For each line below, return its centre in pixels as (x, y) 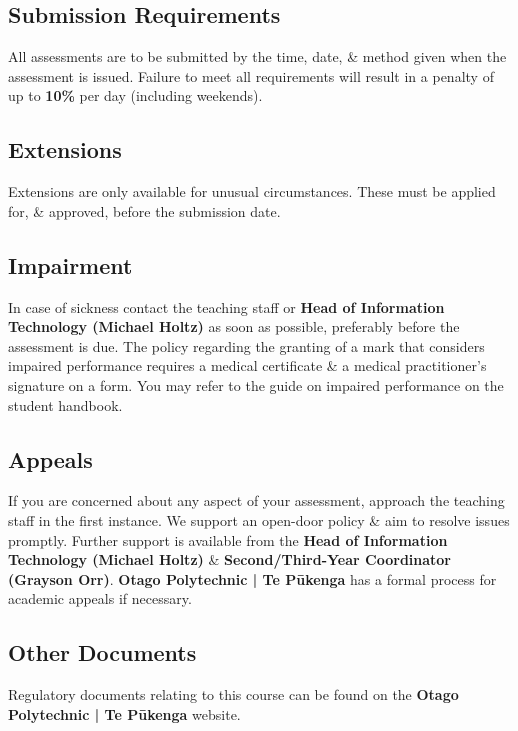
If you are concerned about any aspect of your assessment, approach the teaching (256, 500)
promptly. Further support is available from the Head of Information (228, 539)
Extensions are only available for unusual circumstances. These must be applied (252, 191)
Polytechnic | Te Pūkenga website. (124, 713)
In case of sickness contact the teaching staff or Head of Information (226, 306)
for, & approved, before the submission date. (144, 210)
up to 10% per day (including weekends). (135, 95)
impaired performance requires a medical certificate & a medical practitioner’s (247, 365)
